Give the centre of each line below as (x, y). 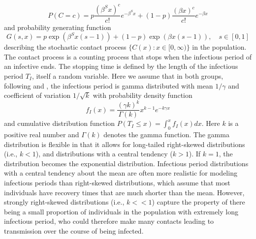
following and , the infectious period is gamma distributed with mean (109, 85)
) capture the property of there (198, 202)
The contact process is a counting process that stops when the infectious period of (128, 56)
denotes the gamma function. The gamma (166, 134)
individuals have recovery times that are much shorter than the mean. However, (124, 192)
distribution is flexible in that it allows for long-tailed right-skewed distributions (125, 144)
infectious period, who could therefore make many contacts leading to (109, 221)
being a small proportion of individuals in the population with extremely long (121, 211)
